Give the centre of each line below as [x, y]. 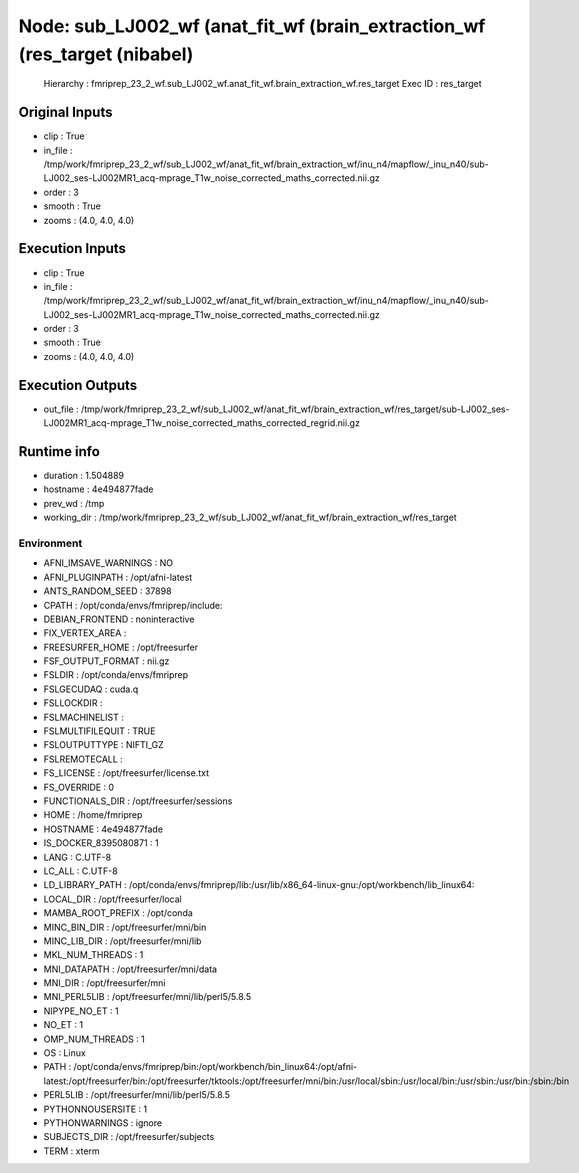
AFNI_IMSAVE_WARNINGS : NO [108, 563]
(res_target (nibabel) [106, 54]
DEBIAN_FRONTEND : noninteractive [119, 619]
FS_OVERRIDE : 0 [79, 787]
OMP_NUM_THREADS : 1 [94, 1039]
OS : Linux [65, 1053]
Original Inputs [65, 112]
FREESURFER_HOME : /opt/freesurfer [121, 647]
